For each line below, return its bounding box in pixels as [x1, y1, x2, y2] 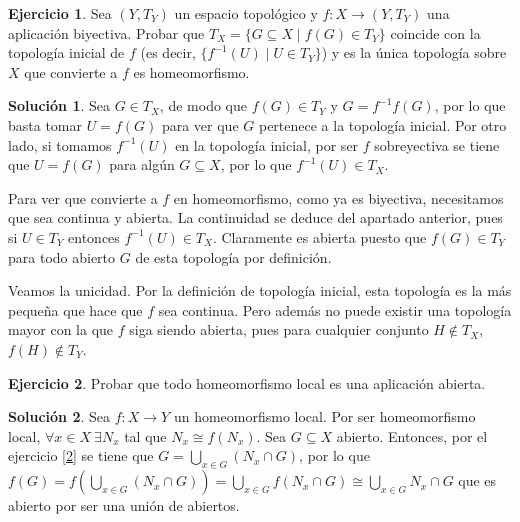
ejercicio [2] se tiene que [8, 445, 154, 466]
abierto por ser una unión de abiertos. [8, 495, 240, 516]
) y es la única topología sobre [321, 42, 507, 63]
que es [458, 470, 497, 491]
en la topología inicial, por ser [175, 134, 359, 155]
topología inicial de [8, 42, 125, 63]
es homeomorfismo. [133, 61, 250, 82]
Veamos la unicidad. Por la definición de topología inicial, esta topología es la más [8, 280, 512, 301]
